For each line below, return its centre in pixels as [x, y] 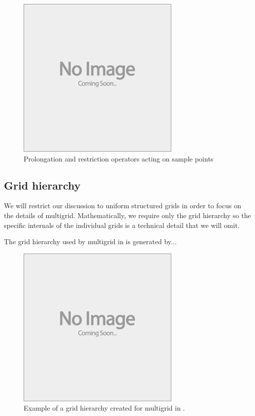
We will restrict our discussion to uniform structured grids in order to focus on [123, 206]
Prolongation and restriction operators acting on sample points [119, 158]
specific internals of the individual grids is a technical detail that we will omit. [122, 225]
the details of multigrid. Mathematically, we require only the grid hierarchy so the [127, 215]
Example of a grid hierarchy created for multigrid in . [104, 408]
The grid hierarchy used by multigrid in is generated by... [90, 241]
